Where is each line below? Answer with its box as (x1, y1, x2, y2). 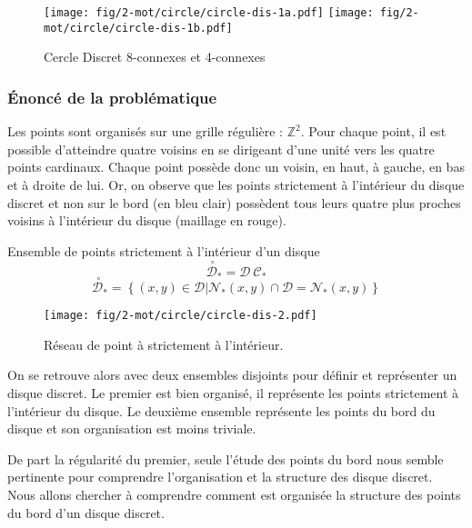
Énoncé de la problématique (7, 85, 217, 108)
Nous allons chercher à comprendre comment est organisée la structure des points (7, 484, 461, 503)
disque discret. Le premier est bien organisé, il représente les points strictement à (7, 384, 459, 403)
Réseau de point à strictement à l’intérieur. (44, 334, 284, 354)
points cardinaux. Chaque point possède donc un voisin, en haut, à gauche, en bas (7, 157, 465, 176)
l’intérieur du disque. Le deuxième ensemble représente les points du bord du (7, 401, 436, 420)
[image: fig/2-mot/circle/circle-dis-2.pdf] (44, 309, 317, 323)
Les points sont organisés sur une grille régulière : (7, 122, 284, 141)
